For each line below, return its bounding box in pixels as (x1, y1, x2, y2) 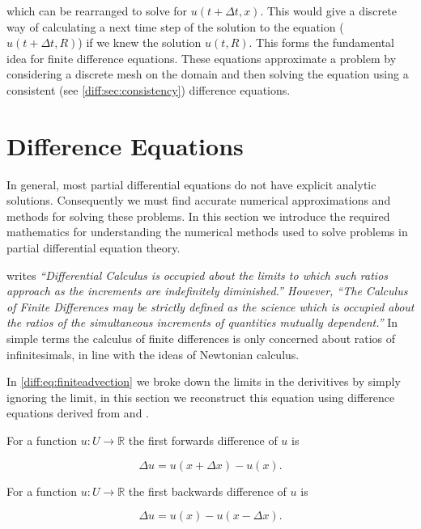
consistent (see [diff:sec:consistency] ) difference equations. (6, 81, 291, 98)
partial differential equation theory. (6, 239, 181, 256)
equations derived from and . (6, 404, 149, 421)
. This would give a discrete (260, 2, 397, 19)
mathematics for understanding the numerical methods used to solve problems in (6, 223, 408, 240)
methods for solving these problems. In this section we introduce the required (6, 207, 390, 224)
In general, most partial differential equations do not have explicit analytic (6, 176, 376, 193)
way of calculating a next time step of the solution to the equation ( (6, 18, 344, 35)
